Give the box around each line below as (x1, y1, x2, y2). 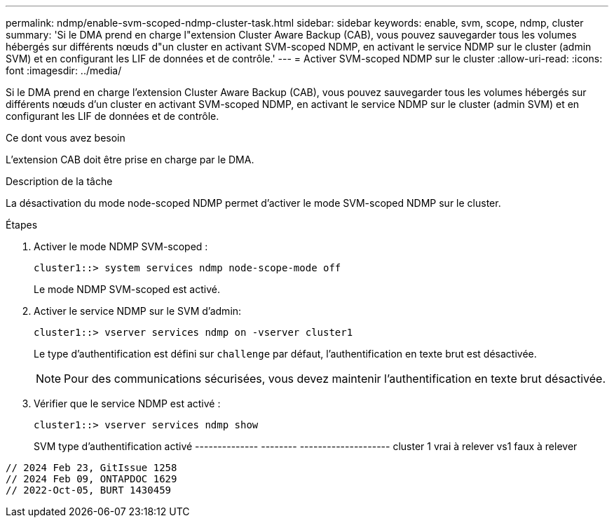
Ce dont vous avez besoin (6, 132, 125, 144)
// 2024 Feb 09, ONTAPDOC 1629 (6, 473, 177, 484)
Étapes (6, 219, 38, 231)
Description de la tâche (6, 175, 113, 187)
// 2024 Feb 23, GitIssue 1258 (6, 462, 177, 473)
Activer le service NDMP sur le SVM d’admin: (34, 305, 242, 317)
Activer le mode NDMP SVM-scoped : (34, 240, 208, 252)
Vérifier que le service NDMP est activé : (34, 398, 221, 409)
